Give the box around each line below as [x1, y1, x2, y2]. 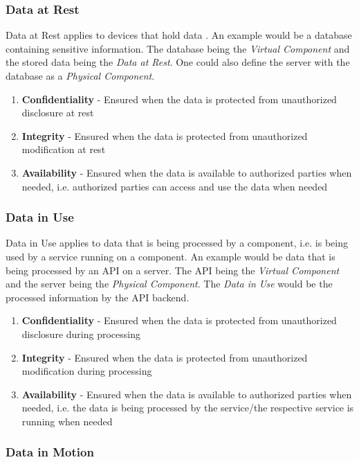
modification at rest [21, 142, 106, 157]
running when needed [21, 414, 113, 428]
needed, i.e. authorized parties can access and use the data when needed [21, 179, 328, 193]
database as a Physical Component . [6, 69, 155, 82]
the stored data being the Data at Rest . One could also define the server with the [6, 55, 350, 69]
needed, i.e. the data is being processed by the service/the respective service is [21, 400, 354, 415]
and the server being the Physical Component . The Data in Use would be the [6, 276, 333, 291]
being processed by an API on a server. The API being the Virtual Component [6, 263, 340, 277]
